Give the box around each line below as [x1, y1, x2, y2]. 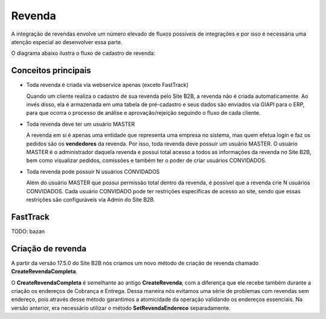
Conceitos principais [11, 65, 91, 76]
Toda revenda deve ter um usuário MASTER [26, 120, 135, 127]
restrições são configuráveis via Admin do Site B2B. [26, 196, 155, 203]
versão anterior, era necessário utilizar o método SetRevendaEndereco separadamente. [11, 304, 231, 311]
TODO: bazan [11, 227, 45, 235]
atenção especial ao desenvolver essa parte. [11, 38, 123, 45]
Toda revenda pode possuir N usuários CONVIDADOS [26, 168, 160, 175]
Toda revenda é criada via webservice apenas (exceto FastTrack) [26, 82, 189, 89]
